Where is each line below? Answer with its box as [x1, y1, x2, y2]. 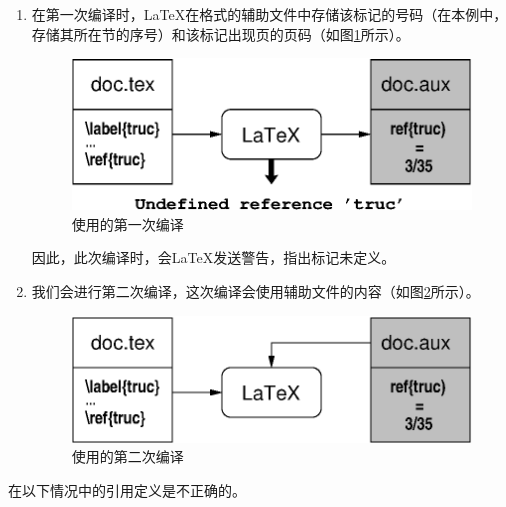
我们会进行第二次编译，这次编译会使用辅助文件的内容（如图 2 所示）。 [31, 280, 480, 301]
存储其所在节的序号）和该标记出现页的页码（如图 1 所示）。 [31, 23, 410, 44]
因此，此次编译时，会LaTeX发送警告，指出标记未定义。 [31, 247, 396, 268]
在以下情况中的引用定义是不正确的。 [8, 479, 246, 500]
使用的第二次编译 [71, 446, 184, 467]
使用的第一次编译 [71, 213, 184, 234]
